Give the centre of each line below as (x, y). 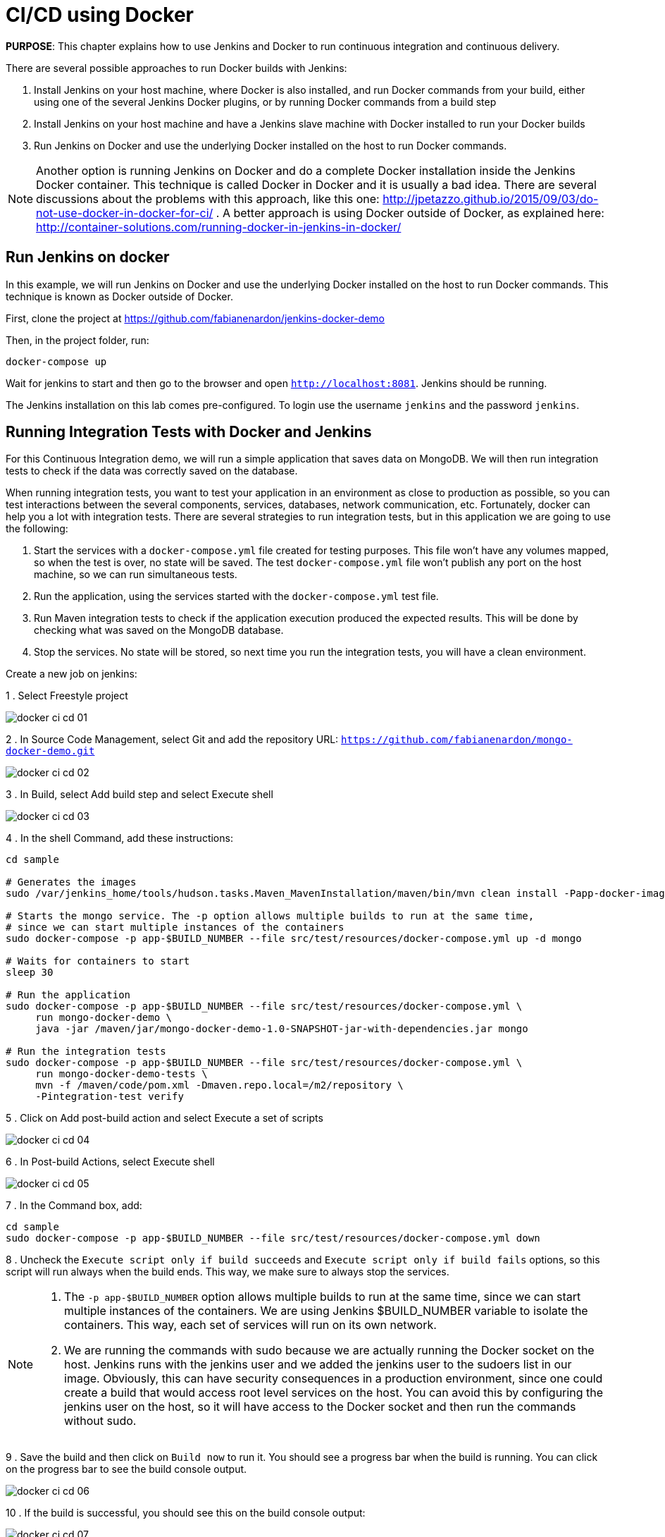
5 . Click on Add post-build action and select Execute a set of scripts (164, 1118)
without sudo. (100, 1421)
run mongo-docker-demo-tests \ (122, 1074)
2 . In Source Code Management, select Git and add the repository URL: (172, 740)
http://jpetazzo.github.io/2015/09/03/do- (491, 198)
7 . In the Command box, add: (74, 1206)
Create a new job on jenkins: (72, 674)
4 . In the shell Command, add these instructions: (119, 838)
